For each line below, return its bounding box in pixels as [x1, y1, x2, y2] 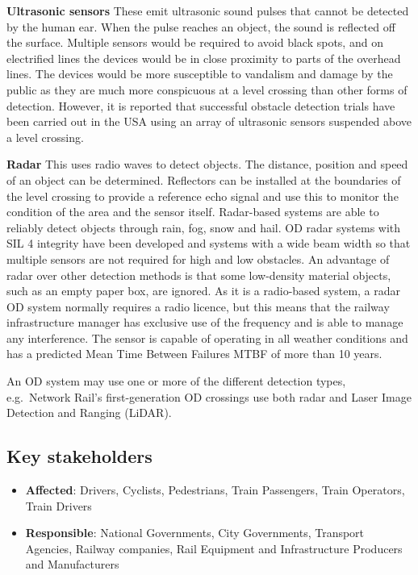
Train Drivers [25, 497, 92, 514]
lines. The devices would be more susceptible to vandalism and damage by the [6, 65, 393, 82]
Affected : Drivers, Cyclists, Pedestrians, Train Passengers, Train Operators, [25, 481, 405, 498]
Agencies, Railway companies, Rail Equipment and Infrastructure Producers [25, 540, 403, 556]
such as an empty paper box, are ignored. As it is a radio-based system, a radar [6, 282, 401, 299]
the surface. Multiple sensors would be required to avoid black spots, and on [6, 34, 383, 51]
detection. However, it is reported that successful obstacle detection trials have [6, 97, 395, 114]
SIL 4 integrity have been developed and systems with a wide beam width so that [6, 235, 411, 252]
